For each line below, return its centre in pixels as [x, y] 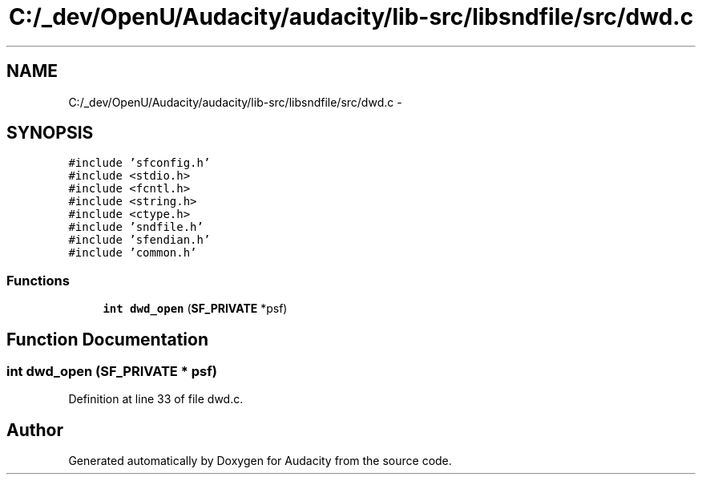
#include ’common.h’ [133, 253]
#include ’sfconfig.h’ [139, 163]
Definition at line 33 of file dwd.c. [156, 399]
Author [35, 430]
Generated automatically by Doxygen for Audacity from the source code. [260, 461]
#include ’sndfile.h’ [136, 227]
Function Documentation [107, 339]
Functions [38, 280]
